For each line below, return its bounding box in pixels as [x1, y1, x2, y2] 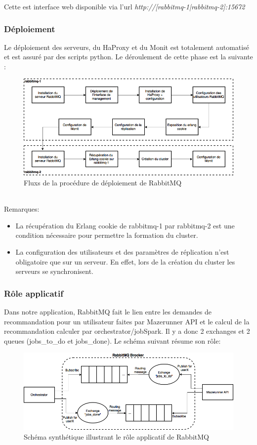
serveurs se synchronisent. [15, 266, 94, 276]
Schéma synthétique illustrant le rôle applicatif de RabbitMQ [24, 432, 209, 442]
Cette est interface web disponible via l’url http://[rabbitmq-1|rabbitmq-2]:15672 [4, 1, 245, 11]
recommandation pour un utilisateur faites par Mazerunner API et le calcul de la [4, 316, 250, 326]
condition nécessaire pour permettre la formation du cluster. [15, 230, 198, 240]
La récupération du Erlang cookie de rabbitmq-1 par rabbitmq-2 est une [15, 220, 235, 230]
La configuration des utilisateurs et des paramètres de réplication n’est [15, 246, 229, 257]
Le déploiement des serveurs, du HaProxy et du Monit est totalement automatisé [4, 42, 249, 52]
